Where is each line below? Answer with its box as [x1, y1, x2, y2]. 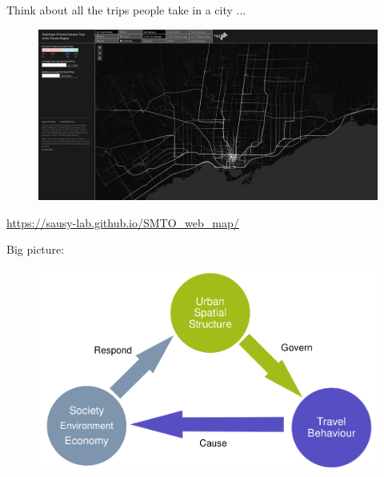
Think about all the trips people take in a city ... [6, 2, 246, 18]
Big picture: [6, 241, 65, 258]
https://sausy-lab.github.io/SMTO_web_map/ [6, 214, 239, 230]
